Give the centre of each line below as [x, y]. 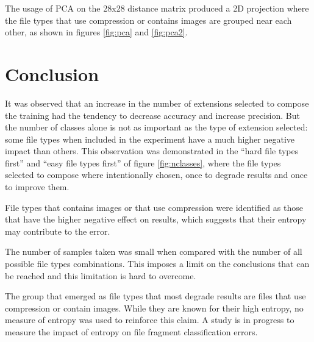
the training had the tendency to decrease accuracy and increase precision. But [152, 115]
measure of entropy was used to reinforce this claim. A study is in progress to [150, 320]
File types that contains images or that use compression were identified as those [154, 207]
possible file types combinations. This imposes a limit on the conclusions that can [157, 264]
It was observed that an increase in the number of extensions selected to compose [157, 103]
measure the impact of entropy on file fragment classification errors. [131, 332]
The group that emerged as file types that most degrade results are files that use [155, 296]
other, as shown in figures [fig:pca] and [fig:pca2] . [96, 32]
